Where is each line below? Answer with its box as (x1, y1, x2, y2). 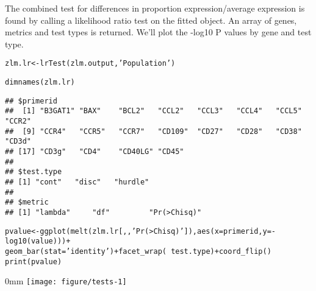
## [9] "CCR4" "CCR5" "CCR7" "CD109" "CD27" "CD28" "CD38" (5, 127, 302, 136)
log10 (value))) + (5, 237, 71, 246)
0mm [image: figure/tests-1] (5, 275, 127, 287)
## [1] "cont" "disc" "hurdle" (5, 177, 149, 186)
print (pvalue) (5, 257, 62, 266)
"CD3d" (5, 137, 31, 146)
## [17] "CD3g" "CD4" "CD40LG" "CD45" (5, 147, 184, 156)
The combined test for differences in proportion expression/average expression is (5, 2, 305, 14)
